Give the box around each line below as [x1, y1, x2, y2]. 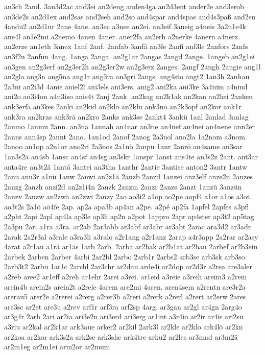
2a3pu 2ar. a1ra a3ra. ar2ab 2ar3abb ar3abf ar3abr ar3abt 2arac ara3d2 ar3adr [4, 221, 251, 232]
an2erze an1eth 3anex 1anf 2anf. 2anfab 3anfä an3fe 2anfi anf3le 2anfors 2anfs [4, 41, 248, 52]
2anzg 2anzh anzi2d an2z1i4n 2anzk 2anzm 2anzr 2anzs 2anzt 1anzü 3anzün [4, 181, 242, 192]
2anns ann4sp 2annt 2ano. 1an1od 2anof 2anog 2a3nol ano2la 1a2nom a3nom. [4, 131, 247, 141]
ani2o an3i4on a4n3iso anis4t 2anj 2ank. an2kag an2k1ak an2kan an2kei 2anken [4, 91, 253, 102]
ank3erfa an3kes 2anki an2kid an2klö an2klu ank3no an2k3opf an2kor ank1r [4, 101, 242, 111]
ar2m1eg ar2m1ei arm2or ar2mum [4, 341, 110, 352]
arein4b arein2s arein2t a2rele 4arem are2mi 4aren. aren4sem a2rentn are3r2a [4, 281, 246, 292]
